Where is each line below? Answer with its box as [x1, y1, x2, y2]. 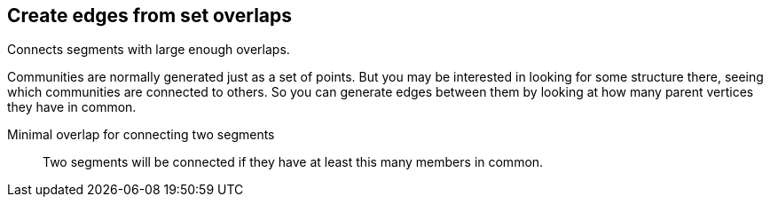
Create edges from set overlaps [7, 4, 293, 27]
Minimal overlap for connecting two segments [7, 127, 275, 143]
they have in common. [7, 99, 137, 115]
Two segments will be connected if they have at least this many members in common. [43, 154, 544, 170]
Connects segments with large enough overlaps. [7, 42, 290, 58]
